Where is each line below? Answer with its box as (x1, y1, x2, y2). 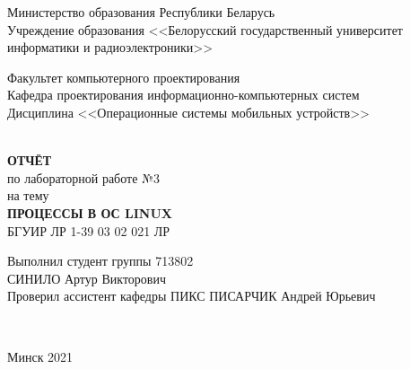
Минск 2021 (7, 347, 74, 365)
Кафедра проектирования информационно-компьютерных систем (7, 85, 360, 104)
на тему (7, 186, 49, 205)
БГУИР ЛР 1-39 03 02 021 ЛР (7, 221, 170, 240)
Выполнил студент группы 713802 (7, 251, 194, 270)
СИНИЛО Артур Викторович (7, 268, 166, 287)
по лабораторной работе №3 (7, 168, 160, 187)
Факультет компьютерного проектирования (7, 67, 240, 86)
